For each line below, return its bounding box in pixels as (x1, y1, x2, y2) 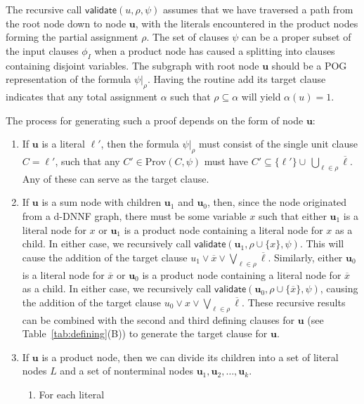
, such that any (55, 153, 120, 168)
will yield (241, 89, 281, 103)
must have (204, 153, 249, 168)
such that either (258, 208, 327, 223)
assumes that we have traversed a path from (163, 2, 353, 16)
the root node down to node (6, 15, 126, 30)
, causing (320, 281, 358, 296)
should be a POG (271, 58, 347, 72)
